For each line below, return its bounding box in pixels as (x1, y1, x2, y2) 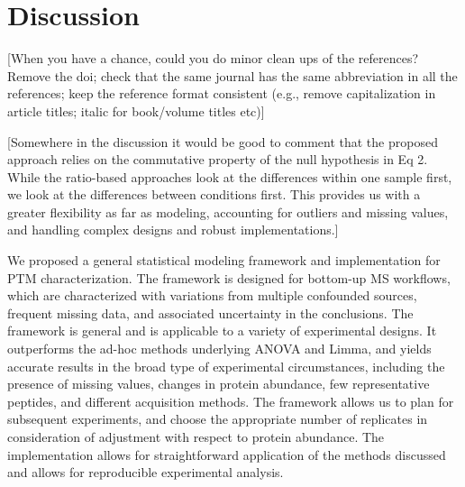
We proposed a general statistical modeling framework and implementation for (7, 251, 441, 270)
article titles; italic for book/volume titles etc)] (7, 101, 265, 120)
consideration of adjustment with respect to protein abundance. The (7, 427, 385, 446)
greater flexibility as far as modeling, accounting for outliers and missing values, (7, 202, 449, 221)
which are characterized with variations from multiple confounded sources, (7, 286, 417, 305)
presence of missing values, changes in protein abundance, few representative (7, 374, 430, 393)
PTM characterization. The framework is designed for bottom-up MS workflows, (7, 268, 451, 287)
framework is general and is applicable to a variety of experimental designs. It (7, 321, 437, 340)
